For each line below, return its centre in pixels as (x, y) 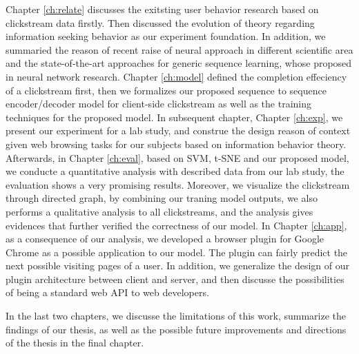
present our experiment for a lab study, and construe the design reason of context (178, 131)
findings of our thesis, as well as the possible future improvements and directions (176, 329)
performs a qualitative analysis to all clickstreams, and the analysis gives (159, 211)
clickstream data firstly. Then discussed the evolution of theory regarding (160, 22)
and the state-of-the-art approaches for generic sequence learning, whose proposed (179, 63)
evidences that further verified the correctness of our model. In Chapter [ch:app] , (176, 225)
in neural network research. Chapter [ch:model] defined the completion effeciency (176, 76)
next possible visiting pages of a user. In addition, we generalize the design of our (177, 265)
